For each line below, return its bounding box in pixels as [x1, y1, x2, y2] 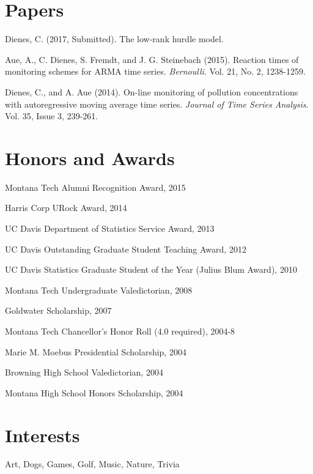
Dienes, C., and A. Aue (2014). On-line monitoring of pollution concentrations [5, 85, 298, 98]
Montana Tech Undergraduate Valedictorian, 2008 [5, 283, 193, 296]
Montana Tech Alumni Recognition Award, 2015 [5, 180, 186, 193]
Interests [5, 422, 80, 447]
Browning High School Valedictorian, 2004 [5, 366, 163, 379]
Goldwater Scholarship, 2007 [5, 304, 112, 317]
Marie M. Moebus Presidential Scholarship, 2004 [5, 345, 186, 358]
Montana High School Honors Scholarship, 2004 [5, 386, 183, 399]
